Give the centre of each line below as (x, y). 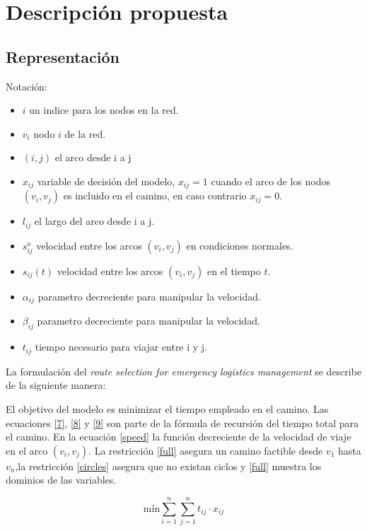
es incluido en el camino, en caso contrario (155, 196)
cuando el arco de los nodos (271, 181)
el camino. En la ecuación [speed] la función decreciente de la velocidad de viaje (179, 437)
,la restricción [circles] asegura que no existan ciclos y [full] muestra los (168, 466)
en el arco (27, 450)
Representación (63, 56)
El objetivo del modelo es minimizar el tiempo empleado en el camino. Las (167, 408)
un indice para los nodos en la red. (104, 110)
